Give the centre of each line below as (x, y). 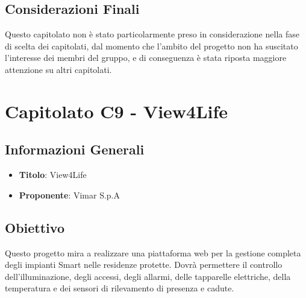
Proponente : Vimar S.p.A (70, 195)
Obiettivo (35, 227)
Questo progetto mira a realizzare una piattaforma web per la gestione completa (153, 252)
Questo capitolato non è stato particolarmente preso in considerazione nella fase (152, 34)
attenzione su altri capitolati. (58, 69)
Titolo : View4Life (53, 175)
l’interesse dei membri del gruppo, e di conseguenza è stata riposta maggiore (146, 58)
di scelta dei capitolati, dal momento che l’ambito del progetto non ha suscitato (151, 46)
